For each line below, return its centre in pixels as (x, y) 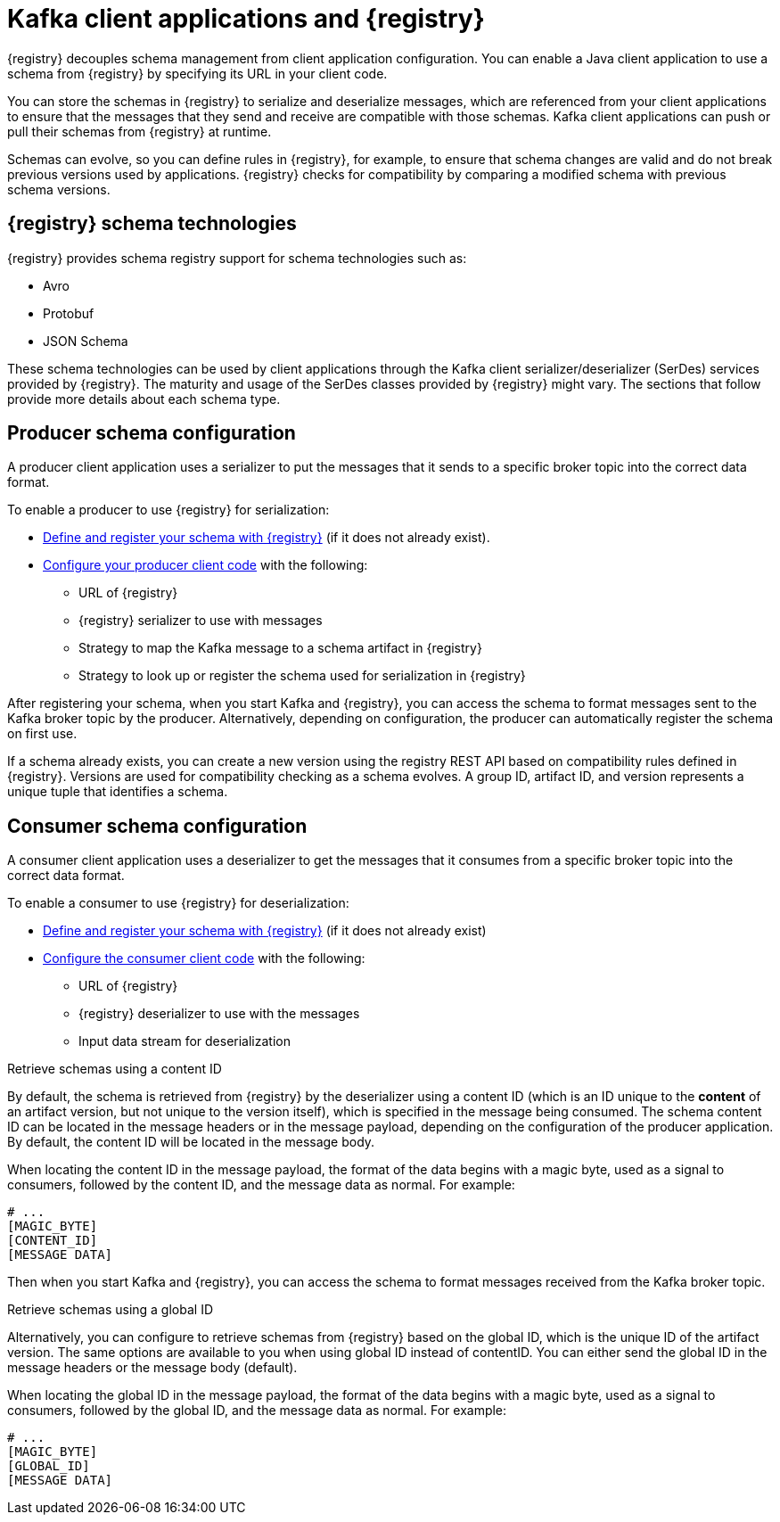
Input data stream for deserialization (185, 1041)
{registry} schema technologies (152, 224)
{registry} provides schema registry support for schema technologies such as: (237, 258)
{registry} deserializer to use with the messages (219, 1014)
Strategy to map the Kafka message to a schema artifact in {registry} (280, 648)
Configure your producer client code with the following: (205, 565)
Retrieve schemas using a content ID (115, 1069)
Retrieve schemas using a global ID (110, 1310)
